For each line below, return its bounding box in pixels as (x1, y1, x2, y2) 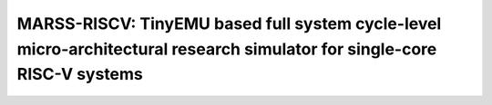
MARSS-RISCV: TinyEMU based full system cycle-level (16, 14, 442, 33)
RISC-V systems (16, 64, 143, 85)
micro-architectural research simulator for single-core (16, 39, 437, 59)
